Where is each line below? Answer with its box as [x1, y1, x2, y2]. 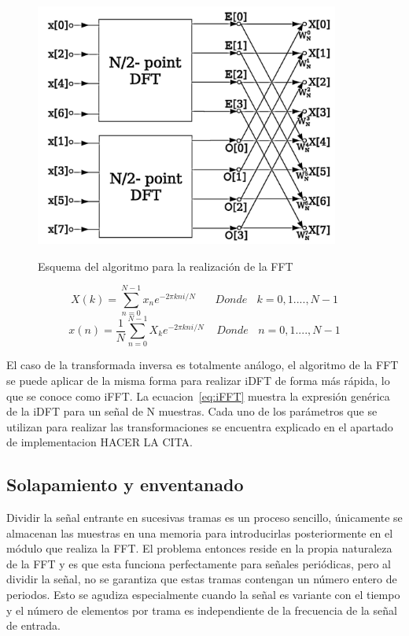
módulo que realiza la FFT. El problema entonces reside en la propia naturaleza [6, 540, 392, 556]
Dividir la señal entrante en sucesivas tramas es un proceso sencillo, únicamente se [6, 509, 403, 526]
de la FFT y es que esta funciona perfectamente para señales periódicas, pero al [6, 555, 391, 571]
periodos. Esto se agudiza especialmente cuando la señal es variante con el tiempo [6, 586, 400, 603]
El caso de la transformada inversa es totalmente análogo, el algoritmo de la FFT [6, 357, 399, 373]
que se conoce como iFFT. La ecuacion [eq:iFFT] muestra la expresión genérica [6, 387, 390, 404]
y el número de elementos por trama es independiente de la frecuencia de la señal [6, 601, 397, 618]
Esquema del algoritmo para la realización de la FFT [38, 257, 293, 274]
